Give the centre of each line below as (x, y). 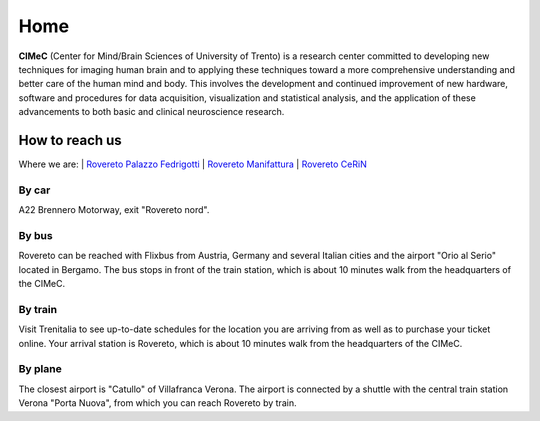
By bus (36, 235)
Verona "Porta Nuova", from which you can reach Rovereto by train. (157, 403)
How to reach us (70, 140)
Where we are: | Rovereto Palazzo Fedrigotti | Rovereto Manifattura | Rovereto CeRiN (192, 164)
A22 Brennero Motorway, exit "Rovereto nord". (114, 210)
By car (34, 190)
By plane (40, 369)
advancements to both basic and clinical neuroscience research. (151, 112)
